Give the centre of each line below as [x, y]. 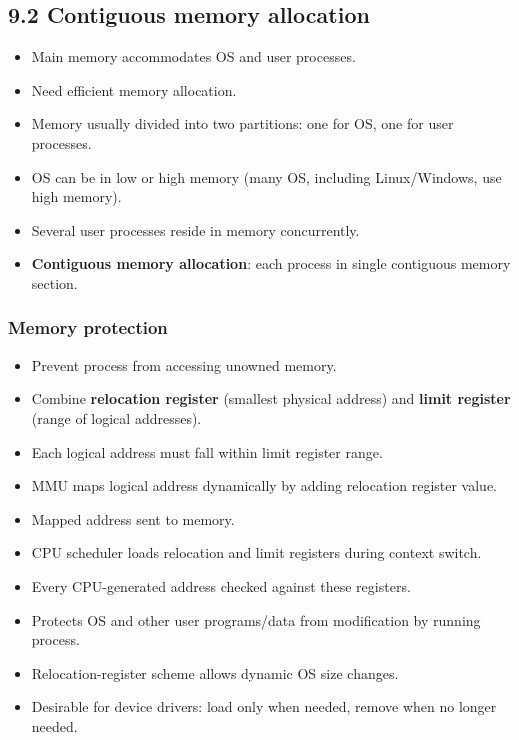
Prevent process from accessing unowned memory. [184, 364]
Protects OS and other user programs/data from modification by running [256, 619]
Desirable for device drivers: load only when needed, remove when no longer [264, 706]
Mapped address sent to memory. [133, 518]
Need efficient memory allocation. [134, 89]
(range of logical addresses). [116, 417]
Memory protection [88, 327]
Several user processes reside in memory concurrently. [195, 229]
